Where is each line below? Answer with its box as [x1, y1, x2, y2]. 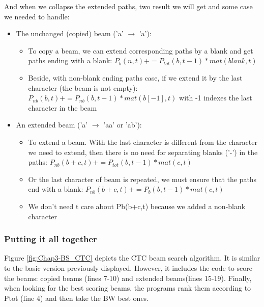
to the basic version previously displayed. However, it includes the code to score [4, 262, 252, 273]
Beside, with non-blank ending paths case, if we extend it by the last [28, 72, 243, 83]
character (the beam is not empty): [28, 82, 138, 93]
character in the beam [28, 102, 97, 113]
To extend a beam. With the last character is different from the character [28, 136, 257, 147]
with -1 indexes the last [179, 92, 252, 103]
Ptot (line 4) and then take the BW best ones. [4, 292, 149, 303]
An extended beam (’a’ [16, 119, 88, 130]
